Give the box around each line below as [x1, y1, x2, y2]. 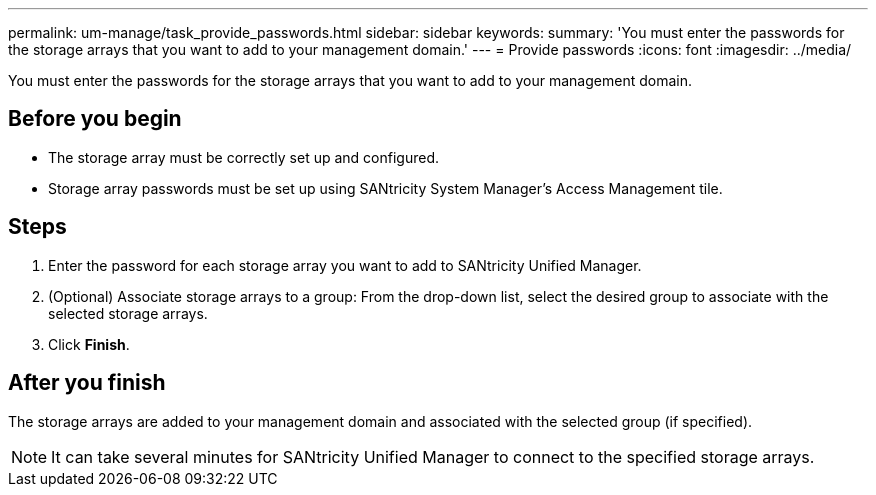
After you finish [8, 370, 166, 396]
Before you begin [8, 106, 182, 132]
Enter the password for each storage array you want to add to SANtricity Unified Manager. [48, 256, 642, 274]
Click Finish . [48, 335, 130, 353]
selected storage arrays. [48, 304, 208, 322]
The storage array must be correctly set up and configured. [48, 148, 439, 166]
